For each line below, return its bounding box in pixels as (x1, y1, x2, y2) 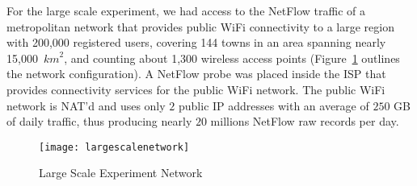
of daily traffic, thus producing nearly (6, 113, 192, 130)
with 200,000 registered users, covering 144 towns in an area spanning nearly (6, 34, 386, 51)
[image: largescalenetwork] (39, 141, 190, 153)
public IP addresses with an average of (178, 97, 369, 114)
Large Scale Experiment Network (39, 164, 203, 181)
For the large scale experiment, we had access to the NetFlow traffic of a (6, 2, 366, 19)
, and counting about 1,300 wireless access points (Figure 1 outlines (64, 49, 400, 66)
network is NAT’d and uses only (6, 97, 166, 114)
